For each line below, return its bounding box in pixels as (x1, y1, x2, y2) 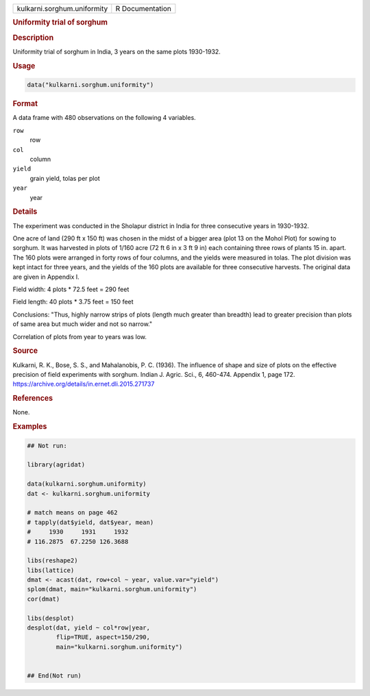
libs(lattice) (27, 566, 75, 574)
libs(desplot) (27, 614, 75, 622)
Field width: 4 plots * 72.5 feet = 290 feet (12, 285, 129, 293)
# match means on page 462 (27, 509, 118, 517)
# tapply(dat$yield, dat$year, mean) (27, 518, 154, 526)
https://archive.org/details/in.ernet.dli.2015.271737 (12, 380, 155, 388)
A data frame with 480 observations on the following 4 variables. (12, 114, 197, 122)
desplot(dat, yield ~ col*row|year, (27, 624, 151, 632)
